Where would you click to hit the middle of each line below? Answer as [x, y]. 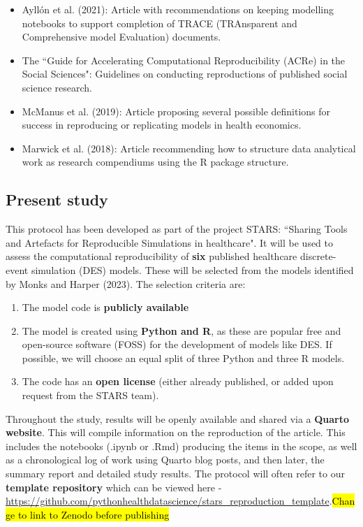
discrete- [318, 256]
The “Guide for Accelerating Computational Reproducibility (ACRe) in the [184, 60]
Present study [57, 200]
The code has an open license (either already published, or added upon [178, 381]
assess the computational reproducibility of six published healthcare [151, 256]
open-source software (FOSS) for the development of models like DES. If [177, 344]
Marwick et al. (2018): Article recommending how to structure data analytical [189, 148]
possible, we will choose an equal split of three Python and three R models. [183, 358]
